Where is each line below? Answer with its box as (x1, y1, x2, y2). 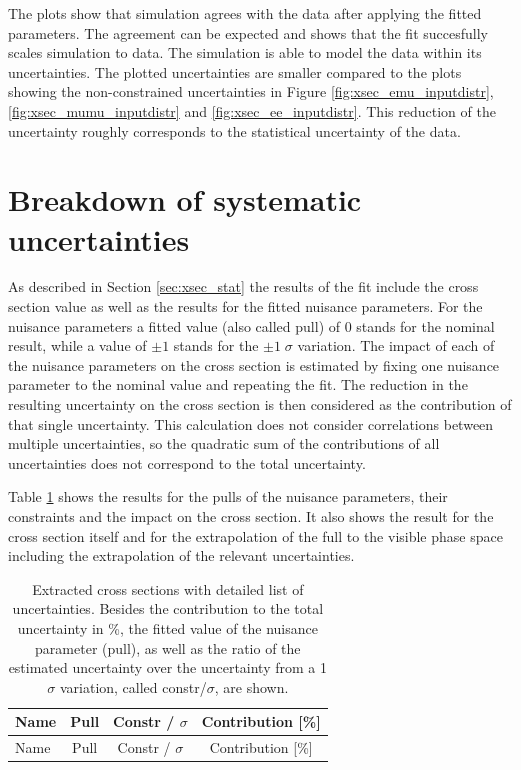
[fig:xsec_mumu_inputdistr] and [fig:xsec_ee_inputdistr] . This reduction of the (8, 100, 496, 121)
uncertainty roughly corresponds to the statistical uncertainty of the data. (8, 120, 461, 141)
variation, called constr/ (59, 676, 207, 697)
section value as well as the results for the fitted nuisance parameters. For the (8, 296, 483, 317)
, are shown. (214, 676, 289, 697)
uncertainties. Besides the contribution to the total (12, 598, 324, 619)
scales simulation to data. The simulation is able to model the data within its (8, 42, 482, 63)
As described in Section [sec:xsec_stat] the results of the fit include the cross (8, 276, 479, 297)
